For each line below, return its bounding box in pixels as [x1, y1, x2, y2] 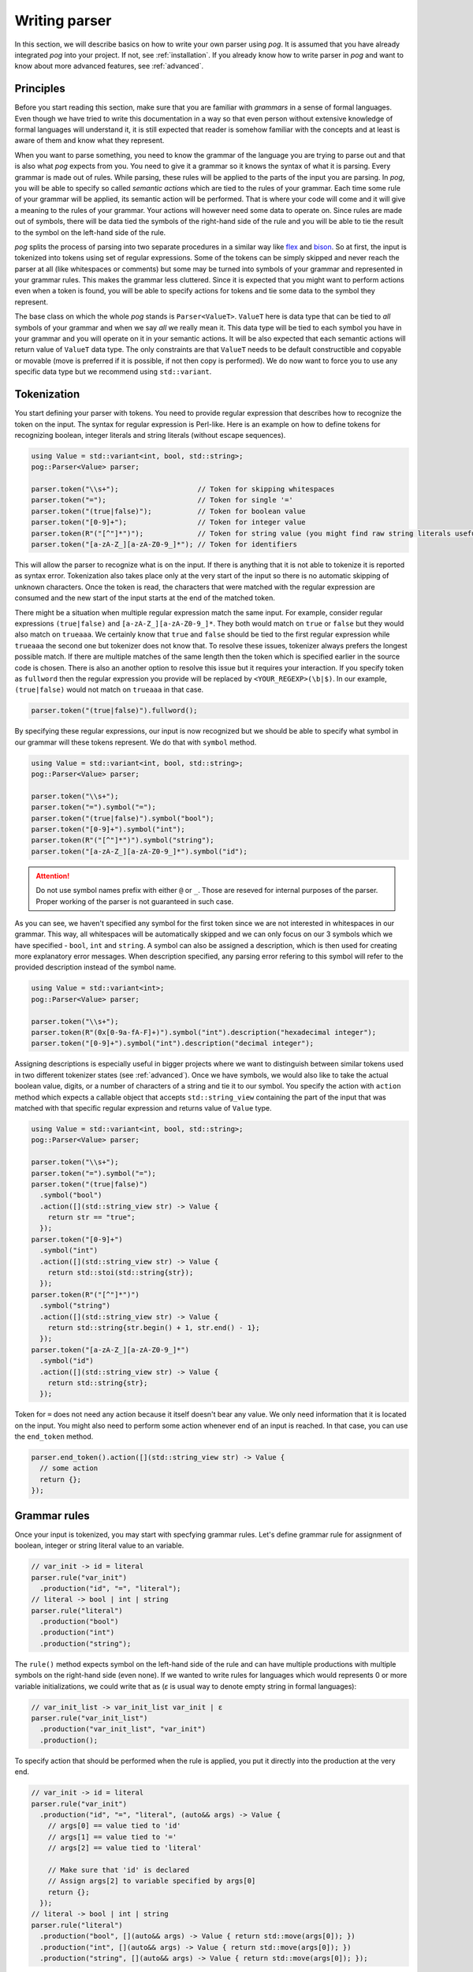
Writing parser [14, 12, 112, 29]
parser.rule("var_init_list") [31, 1714, 148, 1723]
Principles [14, 82, 66, 95]
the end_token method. [14, 1432, 94, 1441]
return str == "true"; [47, 1213, 136, 1222]
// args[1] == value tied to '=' [47, 1832, 177, 1841]
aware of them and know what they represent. [14, 136, 165, 145]
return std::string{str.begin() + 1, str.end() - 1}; [47, 1323, 260, 1332]
